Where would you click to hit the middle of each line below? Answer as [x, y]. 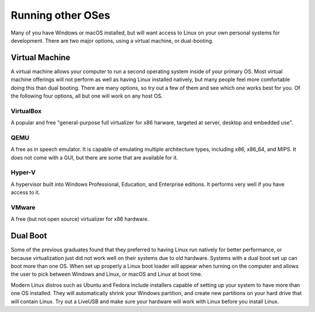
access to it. [25, 192]
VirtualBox [26, 111]
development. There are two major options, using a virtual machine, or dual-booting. [112, 40]
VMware [23, 207]
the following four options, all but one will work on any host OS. [87, 96]
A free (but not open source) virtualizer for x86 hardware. [80, 219]
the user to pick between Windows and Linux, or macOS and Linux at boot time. [106, 274]
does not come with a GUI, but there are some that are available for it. [94, 157]
